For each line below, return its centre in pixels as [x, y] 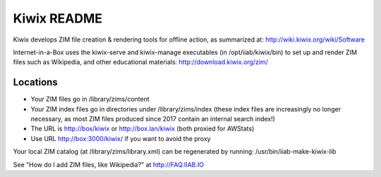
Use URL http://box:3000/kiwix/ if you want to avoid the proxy [121, 138]
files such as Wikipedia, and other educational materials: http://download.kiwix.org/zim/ [140, 62]
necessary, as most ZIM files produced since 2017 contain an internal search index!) [153, 119]
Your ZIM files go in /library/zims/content [90, 99]
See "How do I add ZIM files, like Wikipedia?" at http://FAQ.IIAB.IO [109, 164]
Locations [35, 82]
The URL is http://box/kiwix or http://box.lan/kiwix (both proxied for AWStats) [143, 129]
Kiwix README [58, 18]
